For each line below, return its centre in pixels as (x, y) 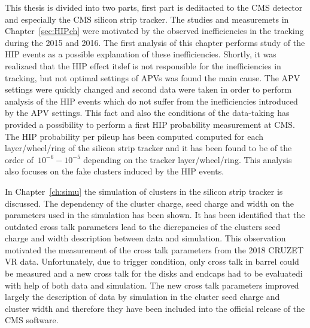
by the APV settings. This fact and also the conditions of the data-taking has (147, 113)
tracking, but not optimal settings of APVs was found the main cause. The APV (153, 77)
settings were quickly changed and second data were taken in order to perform (148, 89)
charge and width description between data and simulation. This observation (145, 238)
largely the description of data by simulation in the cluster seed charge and (142, 297)
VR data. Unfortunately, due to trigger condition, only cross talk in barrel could (152, 261)
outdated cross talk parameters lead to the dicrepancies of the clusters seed (143, 226)
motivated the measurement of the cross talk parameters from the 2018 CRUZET (154, 249)
